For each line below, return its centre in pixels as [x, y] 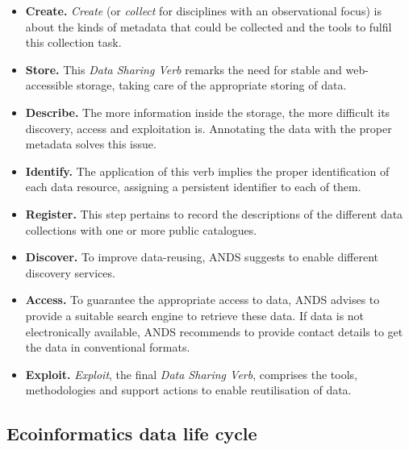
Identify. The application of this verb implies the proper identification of [207, 171]
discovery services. [70, 272]
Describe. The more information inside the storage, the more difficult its [208, 112]
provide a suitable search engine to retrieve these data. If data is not [195, 315]
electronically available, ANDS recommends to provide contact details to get [214, 331]
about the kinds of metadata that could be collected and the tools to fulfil [209, 26]
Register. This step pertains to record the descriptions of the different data [214, 213]
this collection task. [73, 42]
